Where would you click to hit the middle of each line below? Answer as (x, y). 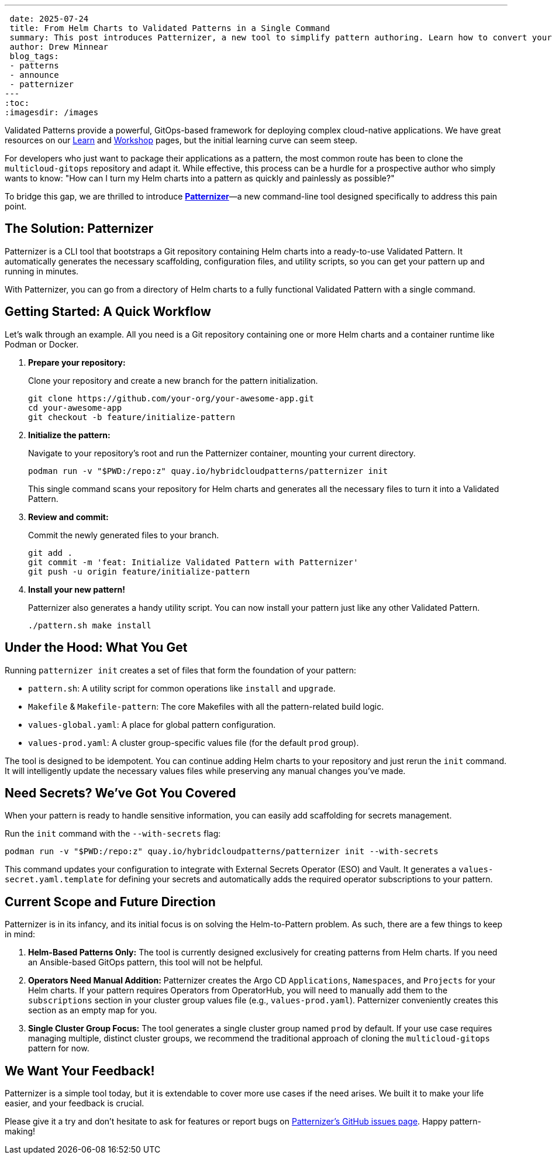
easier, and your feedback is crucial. (75, 1103)
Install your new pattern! (77, 589)
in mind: (20, 934)
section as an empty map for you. (93, 1010)
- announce (34, 75)
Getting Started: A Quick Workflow (108, 312)
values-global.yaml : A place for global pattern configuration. (152, 724)
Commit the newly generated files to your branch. (124, 535)
